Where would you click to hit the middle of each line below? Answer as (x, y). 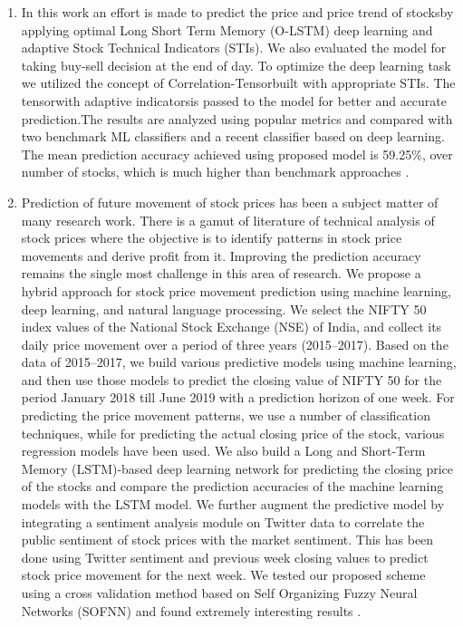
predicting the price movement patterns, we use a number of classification (226, 415)
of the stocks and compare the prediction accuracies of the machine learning (232, 486)
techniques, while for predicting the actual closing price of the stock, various (233, 433)
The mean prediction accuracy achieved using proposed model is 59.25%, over (237, 154)
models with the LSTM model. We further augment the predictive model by (233, 504)
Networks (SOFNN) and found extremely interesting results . (191, 610)
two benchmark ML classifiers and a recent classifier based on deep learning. (233, 136)
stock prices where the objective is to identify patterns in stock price (212, 238)
